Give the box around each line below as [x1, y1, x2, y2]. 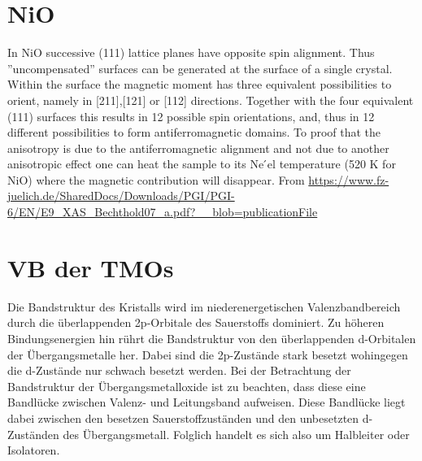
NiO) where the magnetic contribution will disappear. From [7, 171, 305, 188]
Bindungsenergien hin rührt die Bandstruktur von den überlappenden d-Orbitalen [7, 329, 416, 346]
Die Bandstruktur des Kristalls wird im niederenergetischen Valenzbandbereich [7, 298, 401, 315]
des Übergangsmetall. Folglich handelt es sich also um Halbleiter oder [63, 425, 410, 442]
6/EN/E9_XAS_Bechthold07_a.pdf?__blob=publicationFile [7, 203, 318, 220]
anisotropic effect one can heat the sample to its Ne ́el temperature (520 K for [7, 155, 396, 172]
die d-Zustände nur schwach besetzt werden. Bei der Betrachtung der [7, 362, 351, 379]
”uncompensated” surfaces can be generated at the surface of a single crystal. [7, 59, 393, 76]
